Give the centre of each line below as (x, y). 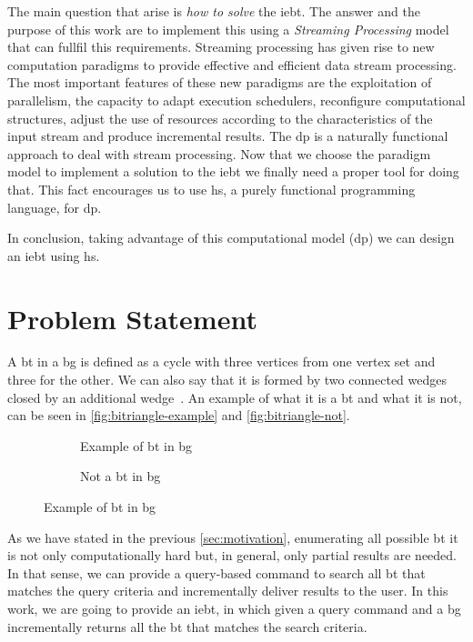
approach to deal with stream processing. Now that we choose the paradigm (219, 153)
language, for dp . (55, 207)
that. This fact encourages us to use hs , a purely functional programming (211, 189)
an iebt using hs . (54, 255)
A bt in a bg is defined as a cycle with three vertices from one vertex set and (221, 361)
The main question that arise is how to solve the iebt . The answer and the (214, 11)
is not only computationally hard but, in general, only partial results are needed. (232, 555)
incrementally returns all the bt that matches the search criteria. (187, 626)
